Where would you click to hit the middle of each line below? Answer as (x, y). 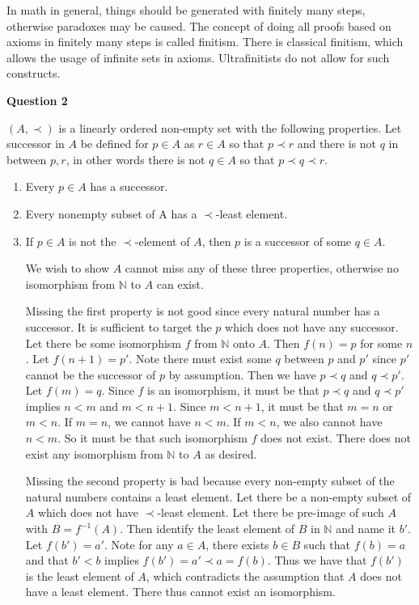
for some (381, 343)
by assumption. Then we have (242, 374)
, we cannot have (149, 422)
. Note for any (139, 544)
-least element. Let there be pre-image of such (271, 512)
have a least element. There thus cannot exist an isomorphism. (180, 592)
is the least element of (80, 575)
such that (327, 544)
